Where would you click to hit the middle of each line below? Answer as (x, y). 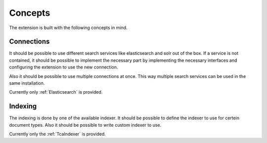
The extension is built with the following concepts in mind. (68, 28)
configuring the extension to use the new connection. (64, 67)
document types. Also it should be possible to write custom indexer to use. (85, 125)
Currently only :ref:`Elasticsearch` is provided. (56, 92)
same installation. (27, 83)
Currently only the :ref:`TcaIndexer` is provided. (57, 134)
